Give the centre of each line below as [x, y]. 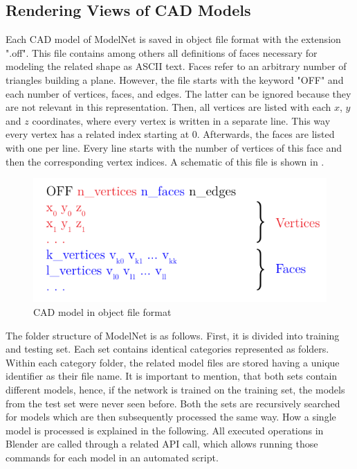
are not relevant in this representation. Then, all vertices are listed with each [168, 107]
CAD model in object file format [102, 311]
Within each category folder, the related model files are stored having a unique [173, 362]
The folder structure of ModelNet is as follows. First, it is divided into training [173, 335]
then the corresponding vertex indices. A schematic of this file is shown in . [165, 161]
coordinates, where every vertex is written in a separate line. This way [181, 120]
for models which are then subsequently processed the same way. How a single [171, 417]
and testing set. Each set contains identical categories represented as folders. [167, 349]
